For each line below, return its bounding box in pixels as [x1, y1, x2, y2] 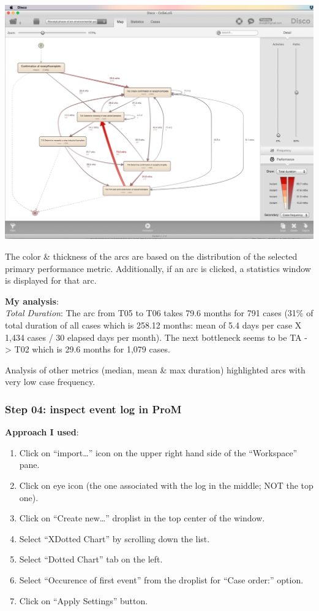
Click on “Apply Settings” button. [19, 594, 148, 607]
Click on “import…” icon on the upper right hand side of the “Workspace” [19, 446, 298, 459]
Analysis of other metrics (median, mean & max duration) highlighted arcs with [5, 363, 306, 376]
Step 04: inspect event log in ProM [5, 401, 182, 416]
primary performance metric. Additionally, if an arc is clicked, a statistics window [5, 262, 311, 274]
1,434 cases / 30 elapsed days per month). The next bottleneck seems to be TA [5, 330, 302, 343]
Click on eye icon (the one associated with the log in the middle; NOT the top [19, 478, 313, 491]
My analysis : [5, 294, 59, 307]
